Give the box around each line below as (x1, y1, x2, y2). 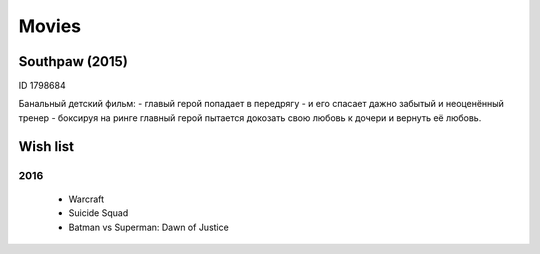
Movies (18, 15, 82, 37)
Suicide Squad (68, 207, 129, 219)
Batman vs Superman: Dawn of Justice (68, 221, 229, 233)
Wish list (18, 138, 75, 155)
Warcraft (68, 193, 105, 205)
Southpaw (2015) (18, 53, 129, 70)
